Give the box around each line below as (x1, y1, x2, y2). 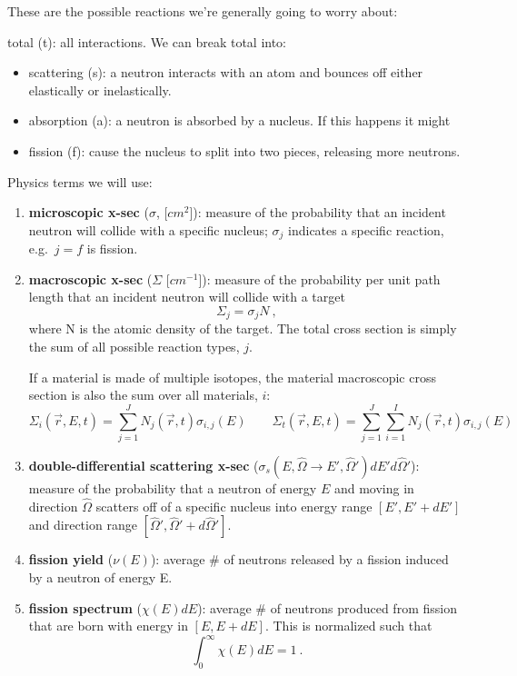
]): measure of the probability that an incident (189, 203, 446, 222)
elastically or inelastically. (28, 80, 172, 99)
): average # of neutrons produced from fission (197, 598, 457, 617)
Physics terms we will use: (7, 172, 153, 191)
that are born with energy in (28, 616, 188, 635)
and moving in (333, 478, 414, 497)
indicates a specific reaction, (288, 220, 444, 239)
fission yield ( (28, 550, 114, 569)
